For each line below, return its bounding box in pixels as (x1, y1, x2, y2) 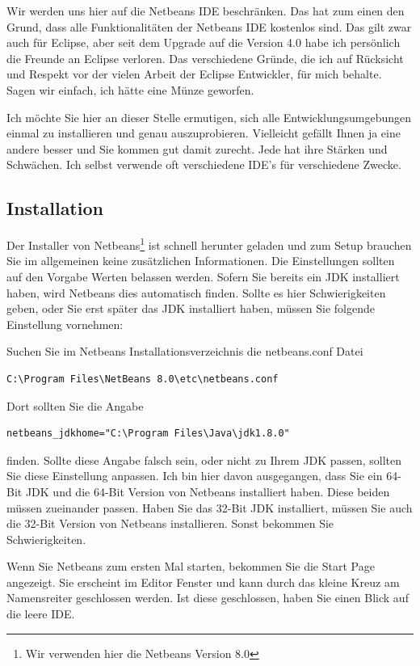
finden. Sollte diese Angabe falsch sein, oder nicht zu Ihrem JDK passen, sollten (6, 451, 401, 468)
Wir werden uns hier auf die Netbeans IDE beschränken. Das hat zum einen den (6, 2, 405, 19)
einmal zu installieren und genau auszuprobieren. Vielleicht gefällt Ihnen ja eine (6, 124, 401, 141)
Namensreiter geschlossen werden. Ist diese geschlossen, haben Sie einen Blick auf (6, 589, 409, 606)
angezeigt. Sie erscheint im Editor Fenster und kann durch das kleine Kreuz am (6, 573, 400, 590)
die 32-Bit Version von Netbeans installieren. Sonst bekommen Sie (6, 515, 334, 532)
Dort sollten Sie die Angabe (6, 397, 144, 414)
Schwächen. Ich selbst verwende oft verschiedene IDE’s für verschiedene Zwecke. (6, 156, 401, 173)
